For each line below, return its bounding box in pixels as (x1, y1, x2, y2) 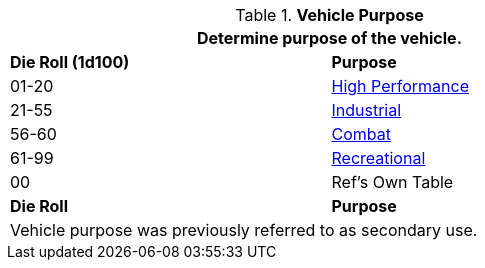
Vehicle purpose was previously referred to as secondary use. (10, 220, 478, 240)
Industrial (331, 100, 402, 120)
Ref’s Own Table (331, 172, 454, 192)
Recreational (331, 148, 426, 168)
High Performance (331, 76, 470, 96)
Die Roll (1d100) (10, 52, 130, 72)
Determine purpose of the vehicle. (197, 28, 462, 48)
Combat (331, 124, 391, 144)
